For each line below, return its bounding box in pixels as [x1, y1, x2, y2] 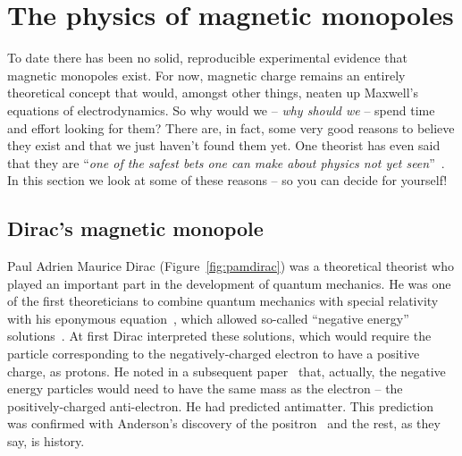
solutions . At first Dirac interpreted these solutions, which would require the [7, 326, 432, 345]
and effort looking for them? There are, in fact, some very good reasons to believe [7, 118, 455, 137]
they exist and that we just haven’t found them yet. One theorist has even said [7, 136, 441, 155]
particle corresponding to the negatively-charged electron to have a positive [7, 344, 420, 363]
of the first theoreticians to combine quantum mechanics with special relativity [7, 291, 439, 310]
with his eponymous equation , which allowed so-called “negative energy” [7, 308, 409, 327]
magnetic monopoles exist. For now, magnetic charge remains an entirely [7, 65, 406, 84]
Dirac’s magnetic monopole [7, 215, 264, 242]
